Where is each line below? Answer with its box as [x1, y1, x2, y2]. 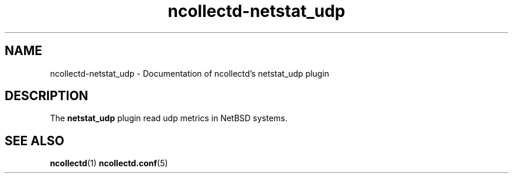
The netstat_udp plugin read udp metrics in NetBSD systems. [50, 113, 288, 124]
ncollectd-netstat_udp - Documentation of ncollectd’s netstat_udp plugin [50, 68, 330, 78]
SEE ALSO [5, 133, 64, 148]
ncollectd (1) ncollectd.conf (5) [50, 158, 168, 169]
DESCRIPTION [5, 88, 88, 104]
